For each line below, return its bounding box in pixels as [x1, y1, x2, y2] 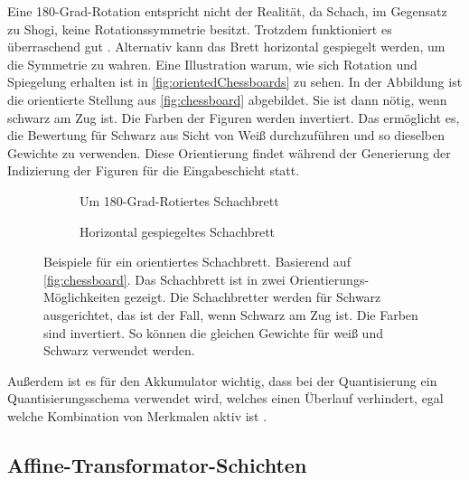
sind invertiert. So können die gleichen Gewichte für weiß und [43, 323, 383, 342]
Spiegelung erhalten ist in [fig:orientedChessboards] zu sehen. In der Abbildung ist [7, 72, 463, 91]
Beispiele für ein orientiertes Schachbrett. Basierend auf [43, 252, 351, 271]
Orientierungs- [289, 269, 370, 288]
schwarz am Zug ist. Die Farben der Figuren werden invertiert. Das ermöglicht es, [7, 108, 460, 127]
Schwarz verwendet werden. [43, 341, 195, 360]
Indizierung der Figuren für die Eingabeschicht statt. [7, 161, 300, 180]
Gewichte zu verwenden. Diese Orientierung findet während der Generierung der [7, 143, 451, 162]
